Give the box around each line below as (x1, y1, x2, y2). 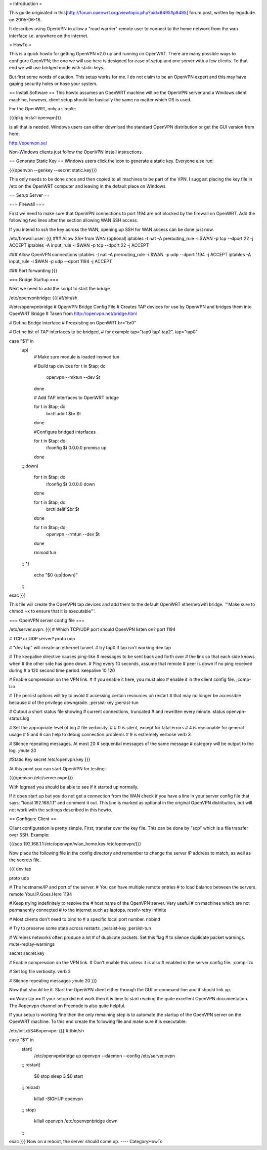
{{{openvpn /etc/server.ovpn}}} (9, 775, 74, 781)
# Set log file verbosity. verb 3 (9, 969, 71, 974)
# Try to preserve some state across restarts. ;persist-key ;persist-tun (9, 925, 152, 931)
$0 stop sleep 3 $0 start (34, 1073, 84, 1079)
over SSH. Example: (9, 832, 49, 838)
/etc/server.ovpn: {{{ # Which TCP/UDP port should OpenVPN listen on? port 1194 (9, 626, 176, 632)
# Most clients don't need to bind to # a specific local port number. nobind (9, 916, 161, 922)
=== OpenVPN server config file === (9, 617, 85, 623)
